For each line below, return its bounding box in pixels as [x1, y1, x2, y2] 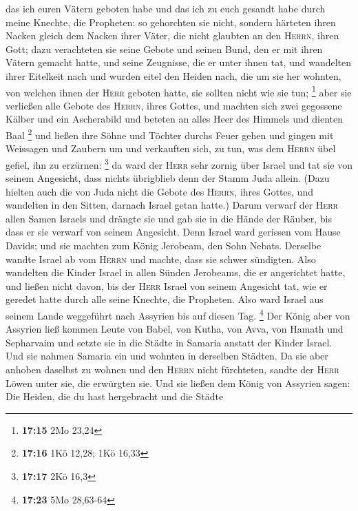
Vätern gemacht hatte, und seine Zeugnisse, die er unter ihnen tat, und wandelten [6, 55, 352, 70]
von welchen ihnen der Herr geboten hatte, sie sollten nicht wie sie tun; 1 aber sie [6, 83, 352, 99]
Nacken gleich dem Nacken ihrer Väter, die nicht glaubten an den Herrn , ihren [6, 28, 339, 43]
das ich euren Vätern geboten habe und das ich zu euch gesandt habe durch [6, 1, 326, 15]
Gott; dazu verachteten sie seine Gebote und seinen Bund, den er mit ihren [6, 41, 323, 56]
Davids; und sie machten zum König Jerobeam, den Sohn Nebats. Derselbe [6, 238, 322, 253]
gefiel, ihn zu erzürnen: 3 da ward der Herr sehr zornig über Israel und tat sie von [6, 155, 352, 171]
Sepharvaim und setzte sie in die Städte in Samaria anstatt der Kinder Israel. [6, 335, 333, 349]
